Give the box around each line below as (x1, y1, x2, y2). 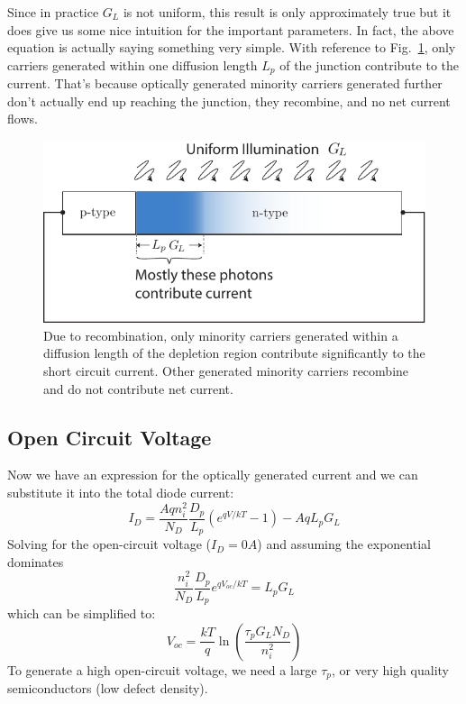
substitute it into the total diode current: (7, 482, 234, 501)
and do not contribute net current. (43, 379, 233, 398)
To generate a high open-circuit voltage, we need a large (7, 660, 317, 679)
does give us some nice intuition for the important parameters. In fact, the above (7, 20, 454, 39)
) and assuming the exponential (257, 535, 431, 553)
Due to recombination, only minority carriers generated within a (43, 325, 398, 344)
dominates (7, 552, 64, 571)
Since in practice (7, 3, 99, 21)
